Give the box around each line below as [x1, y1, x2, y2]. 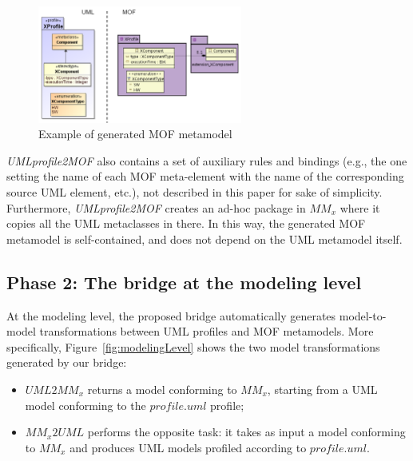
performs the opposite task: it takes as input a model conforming [87, 423, 406, 440]
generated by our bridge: [6, 354, 127, 371]
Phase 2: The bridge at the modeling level [6, 269, 362, 294]
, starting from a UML [267, 380, 378, 397]
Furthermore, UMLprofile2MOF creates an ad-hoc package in [6, 199, 306, 216]
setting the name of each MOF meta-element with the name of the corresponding [6, 168, 404, 185]
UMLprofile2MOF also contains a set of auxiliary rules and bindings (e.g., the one [6, 152, 407, 169]
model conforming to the [25, 396, 146, 413]
